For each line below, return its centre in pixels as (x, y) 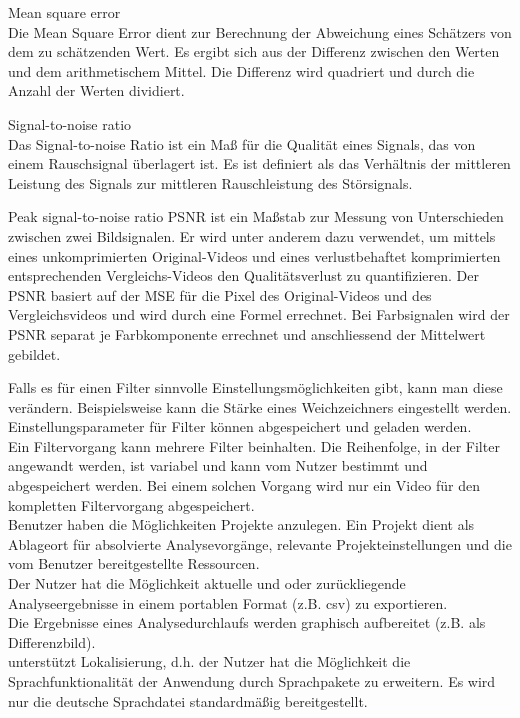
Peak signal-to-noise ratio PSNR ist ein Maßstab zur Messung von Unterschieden (256, 216)
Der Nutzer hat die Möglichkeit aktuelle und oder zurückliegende (207, 583)
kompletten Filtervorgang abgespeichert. (131, 504)
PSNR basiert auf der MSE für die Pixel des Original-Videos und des (220, 294)
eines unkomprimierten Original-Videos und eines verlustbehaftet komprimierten (254, 255)
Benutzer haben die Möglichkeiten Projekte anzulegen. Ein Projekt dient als (241, 524)
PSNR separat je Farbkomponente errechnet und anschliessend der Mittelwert (247, 333)
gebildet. (34, 353)
